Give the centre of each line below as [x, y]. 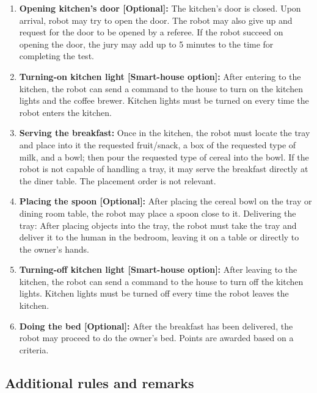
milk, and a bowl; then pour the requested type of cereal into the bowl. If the [164, 157]
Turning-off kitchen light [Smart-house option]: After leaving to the [158, 269]
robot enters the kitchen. [65, 112]
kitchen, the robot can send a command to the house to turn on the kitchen [161, 88]
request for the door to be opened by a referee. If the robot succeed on [151, 32]
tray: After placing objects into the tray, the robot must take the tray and [158, 225]
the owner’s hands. [54, 249]
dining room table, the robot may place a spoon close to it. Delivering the [158, 213]
